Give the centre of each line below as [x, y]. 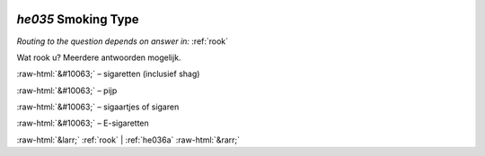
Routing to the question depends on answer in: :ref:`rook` [123, 41]
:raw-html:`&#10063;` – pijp [67, 91]
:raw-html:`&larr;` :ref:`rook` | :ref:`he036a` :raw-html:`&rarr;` [128, 140]
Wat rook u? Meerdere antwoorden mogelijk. [99, 57]
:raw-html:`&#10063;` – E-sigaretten [83, 123]
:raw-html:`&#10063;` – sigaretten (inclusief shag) [108, 74]
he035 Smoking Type [78, 19]
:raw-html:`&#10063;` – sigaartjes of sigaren [98, 107]
